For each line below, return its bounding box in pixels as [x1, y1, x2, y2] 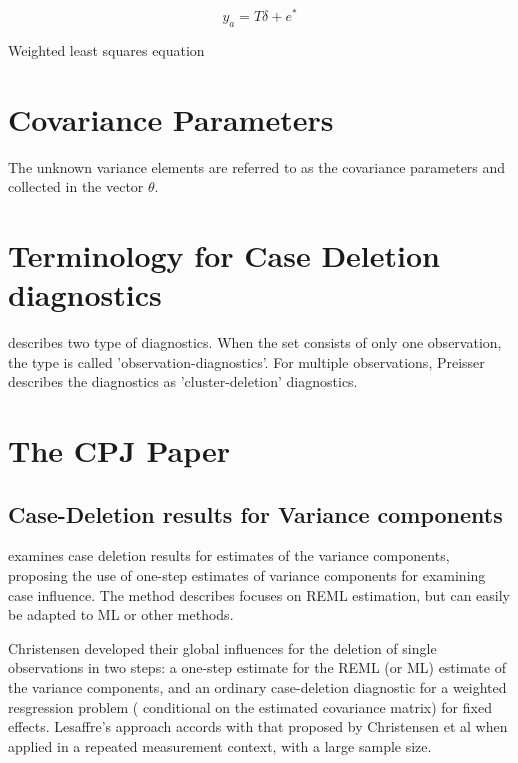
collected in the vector [8, 176, 144, 197]
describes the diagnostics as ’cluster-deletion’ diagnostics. [8, 371, 358, 392]
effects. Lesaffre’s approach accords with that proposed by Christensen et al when [8, 716, 508, 737]
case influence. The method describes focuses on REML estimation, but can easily [8, 584, 511, 605]
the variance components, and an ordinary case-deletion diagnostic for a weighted [8, 677, 507, 698]
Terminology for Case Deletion [8, 234, 440, 275]
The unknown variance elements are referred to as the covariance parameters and [8, 156, 506, 177]
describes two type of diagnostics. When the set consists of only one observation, [8, 332, 502, 353]
